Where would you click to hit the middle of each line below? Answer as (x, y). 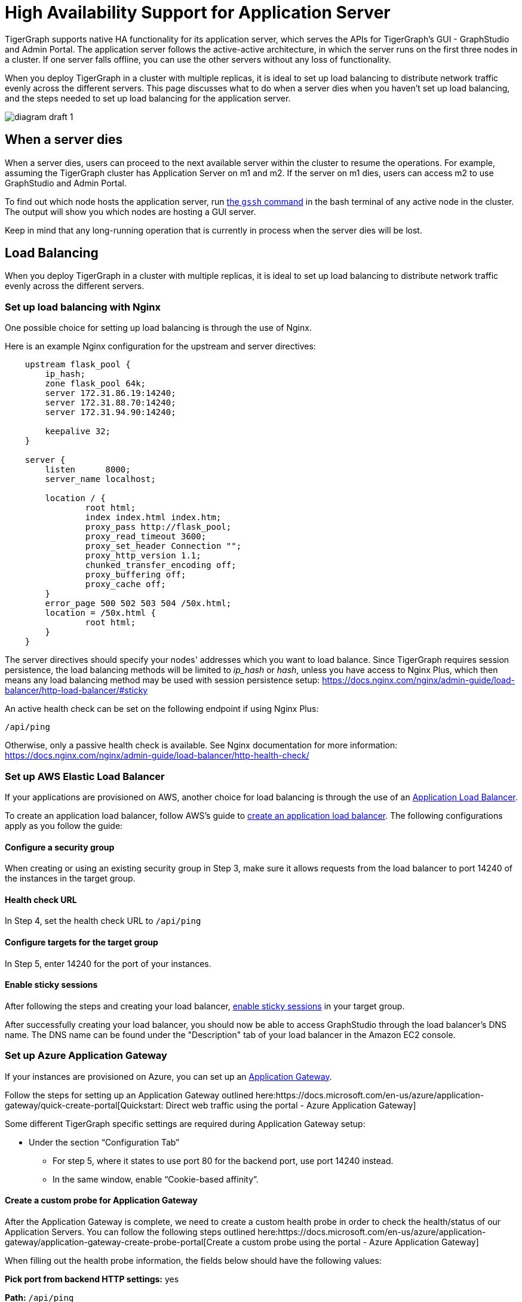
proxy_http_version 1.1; (143, 556)
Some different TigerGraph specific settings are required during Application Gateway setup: (185, 1123)
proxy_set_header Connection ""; (163, 546)
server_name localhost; (100, 479)
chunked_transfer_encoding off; (161, 565)
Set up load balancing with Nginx (83, 307)
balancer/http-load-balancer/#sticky (76, 690)
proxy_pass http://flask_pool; (158, 527)
